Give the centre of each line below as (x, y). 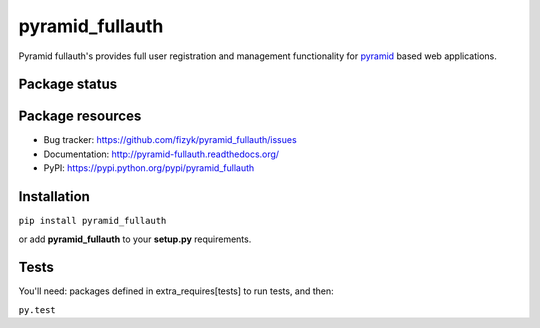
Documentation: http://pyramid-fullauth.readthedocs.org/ (161, 154)
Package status (68, 84)
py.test (37, 309)
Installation (54, 196)
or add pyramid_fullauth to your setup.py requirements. (135, 239)
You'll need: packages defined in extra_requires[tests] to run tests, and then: (176, 291)
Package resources (80, 116)
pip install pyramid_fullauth (92, 221)
